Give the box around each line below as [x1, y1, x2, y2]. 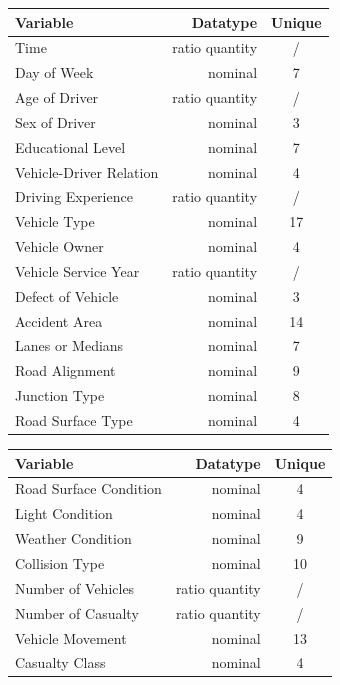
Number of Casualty [15, 602, 139, 623]
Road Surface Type [15, 410, 133, 430]
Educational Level [15, 136, 126, 157]
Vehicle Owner [15, 236, 104, 257]
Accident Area [15, 310, 103, 331]
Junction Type [15, 385, 105, 406]
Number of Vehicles [15, 577, 135, 598]
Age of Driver [15, 87, 99, 108]
